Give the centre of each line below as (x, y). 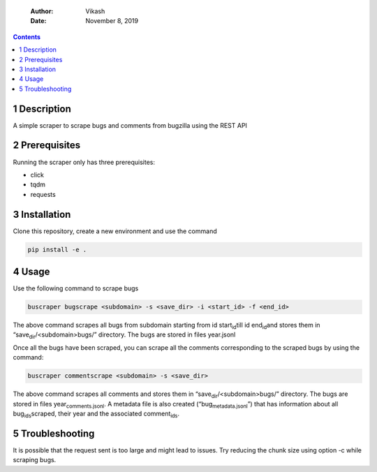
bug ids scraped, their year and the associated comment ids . (96, 414)
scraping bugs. (35, 460)
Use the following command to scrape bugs (76, 288)
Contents (27, 37)
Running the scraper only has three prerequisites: (84, 162)
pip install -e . (57, 249)
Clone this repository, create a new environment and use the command (115, 231)
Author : (42, 11)
